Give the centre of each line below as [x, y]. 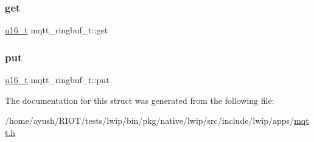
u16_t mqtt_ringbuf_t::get [57, 30]
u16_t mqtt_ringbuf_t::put [57, 80]
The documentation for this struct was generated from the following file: [140, 100]
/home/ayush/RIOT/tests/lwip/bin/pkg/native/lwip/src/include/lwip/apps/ [150, 120]
